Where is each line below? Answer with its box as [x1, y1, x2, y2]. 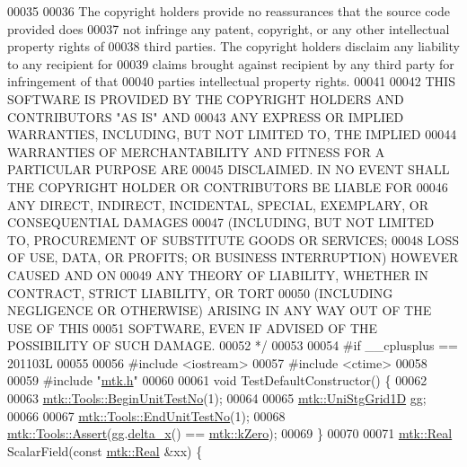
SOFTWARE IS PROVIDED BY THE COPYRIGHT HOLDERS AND [7, 89, 404, 108]
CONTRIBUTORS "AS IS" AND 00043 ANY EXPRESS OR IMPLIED [7, 107, 404, 126]
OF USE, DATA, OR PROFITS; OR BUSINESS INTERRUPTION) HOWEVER [7, 248, 459, 267]
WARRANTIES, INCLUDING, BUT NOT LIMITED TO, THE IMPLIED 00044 [7, 125, 457, 144]
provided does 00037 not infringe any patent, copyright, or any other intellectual [7, 19, 450, 38]
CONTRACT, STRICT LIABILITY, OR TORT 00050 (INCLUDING [7, 283, 393, 302]
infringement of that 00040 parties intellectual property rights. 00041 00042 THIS [7, 72, 455, 91]
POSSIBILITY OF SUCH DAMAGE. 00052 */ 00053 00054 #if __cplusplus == [7, 336, 458, 355]
